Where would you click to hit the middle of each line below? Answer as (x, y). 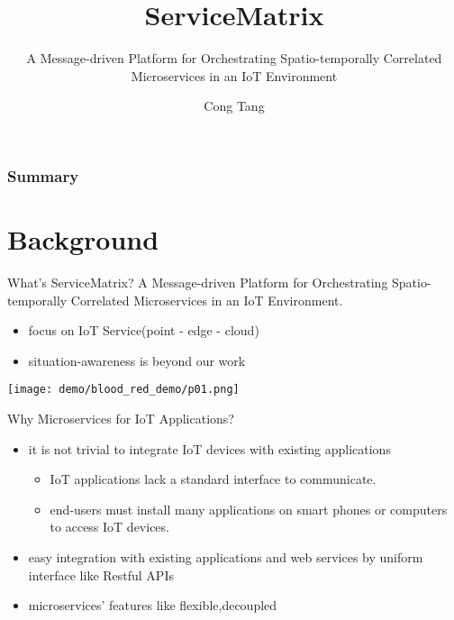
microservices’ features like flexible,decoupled (153, 605)
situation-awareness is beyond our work (137, 360)
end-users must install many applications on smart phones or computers (249, 509)
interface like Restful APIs (101, 574)
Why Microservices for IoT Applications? (121, 418)
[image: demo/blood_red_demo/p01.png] (123, 390)
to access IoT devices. (109, 527)
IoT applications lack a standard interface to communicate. (213, 479)
